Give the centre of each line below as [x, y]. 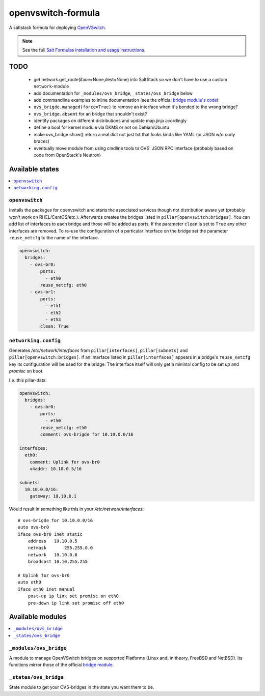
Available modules [38, 617]
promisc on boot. [26, 371]
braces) [41, 141]
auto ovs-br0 [33, 527]
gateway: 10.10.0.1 [53, 496]
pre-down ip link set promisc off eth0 [76, 603]
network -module [51, 87]
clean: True [54, 326]
